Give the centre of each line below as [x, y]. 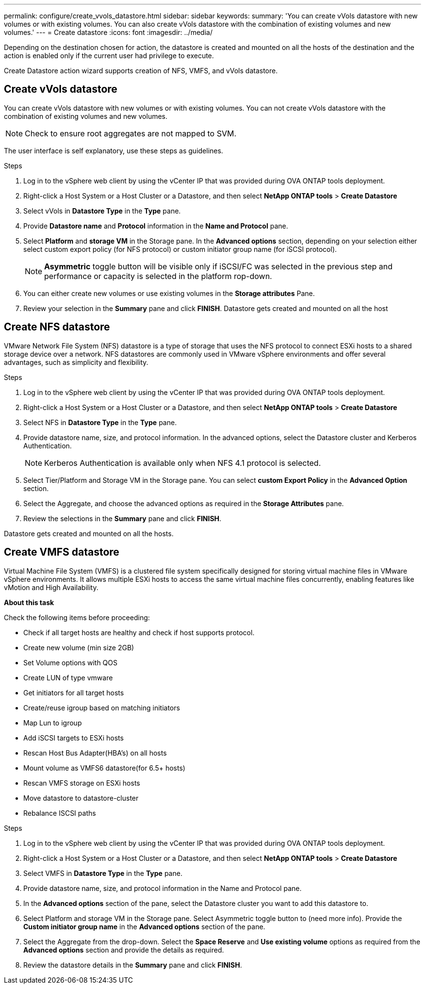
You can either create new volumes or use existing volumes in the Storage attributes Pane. [169, 293]
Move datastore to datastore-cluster [81, 798]
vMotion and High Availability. [51, 587]
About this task [29, 602]
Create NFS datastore [57, 327]
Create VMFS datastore [62, 552]
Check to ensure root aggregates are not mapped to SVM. [131, 133]
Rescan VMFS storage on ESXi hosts [82, 783]
